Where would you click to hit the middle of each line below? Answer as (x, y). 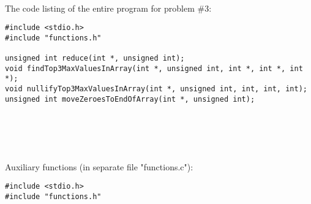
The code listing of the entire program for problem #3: (108, 8)
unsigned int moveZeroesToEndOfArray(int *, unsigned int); (130, 99)
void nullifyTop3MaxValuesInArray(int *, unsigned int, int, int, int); (156, 89)
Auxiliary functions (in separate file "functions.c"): (99, 166)
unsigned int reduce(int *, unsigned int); (95, 59)
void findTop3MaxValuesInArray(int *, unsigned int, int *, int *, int (154, 68)
